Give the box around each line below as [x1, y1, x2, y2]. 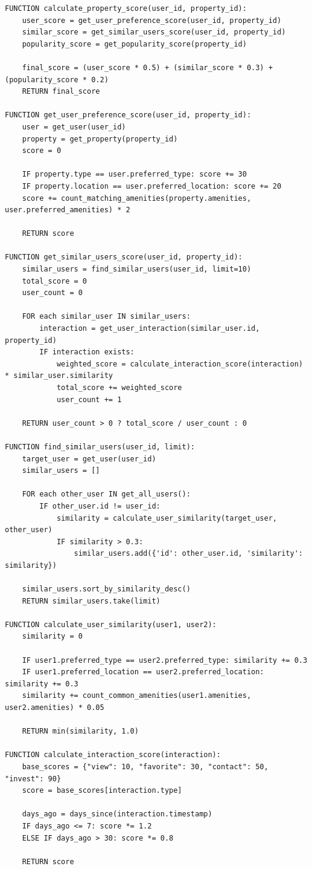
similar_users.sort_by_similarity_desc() [22, 585, 191, 594]
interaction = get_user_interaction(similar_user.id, [39, 324, 260, 333]
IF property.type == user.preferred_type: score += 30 [22, 170, 247, 179]
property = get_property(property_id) [22, 134, 178, 143]
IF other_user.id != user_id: [39, 501, 161, 510]
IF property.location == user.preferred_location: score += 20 [22, 181, 282, 190]
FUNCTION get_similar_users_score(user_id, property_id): [5, 253, 243, 262]
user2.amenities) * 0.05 [5, 703, 104, 712]
